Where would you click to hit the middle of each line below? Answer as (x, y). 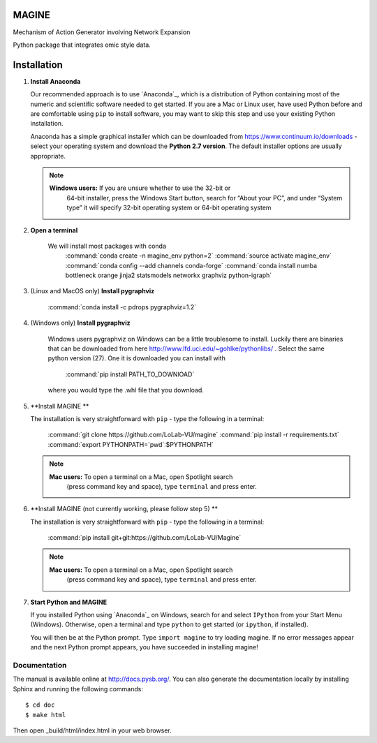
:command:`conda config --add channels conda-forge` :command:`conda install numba (191, 265)
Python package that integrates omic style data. (82, 45)
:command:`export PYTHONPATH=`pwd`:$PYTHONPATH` (131, 444)
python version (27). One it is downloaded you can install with (137, 358)
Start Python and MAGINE (69, 602)
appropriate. (48, 156)
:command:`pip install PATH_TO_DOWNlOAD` (130, 374)
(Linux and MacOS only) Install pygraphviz (93, 291)
